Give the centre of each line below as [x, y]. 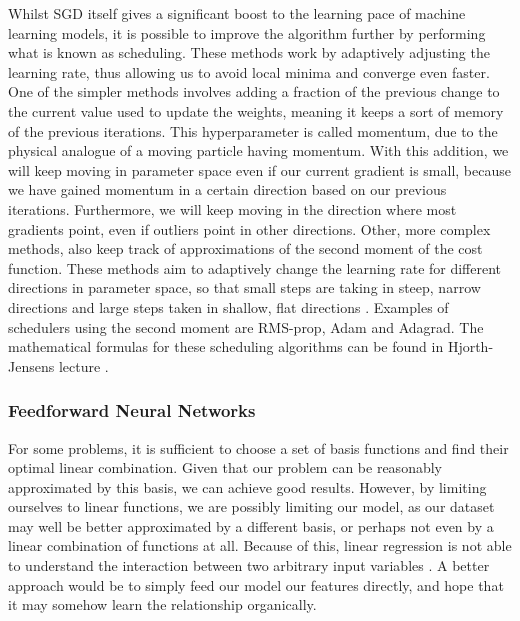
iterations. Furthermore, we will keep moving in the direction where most [232, 208]
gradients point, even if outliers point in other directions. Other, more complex [249, 228]
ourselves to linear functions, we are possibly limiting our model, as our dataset [251, 506]
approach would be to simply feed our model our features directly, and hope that [256, 584]
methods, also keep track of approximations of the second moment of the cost [245, 248]
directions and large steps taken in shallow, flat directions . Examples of [228, 306]
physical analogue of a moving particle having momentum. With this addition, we [258, 150]
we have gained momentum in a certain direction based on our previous [227, 189]
